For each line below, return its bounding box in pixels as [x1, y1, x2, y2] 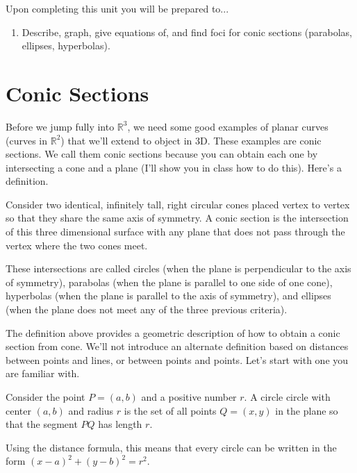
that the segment [6, 417, 78, 431]
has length [98, 417, 142, 431]
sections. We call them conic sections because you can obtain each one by [6, 147, 318, 161]
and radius [68, 403, 114, 417]
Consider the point [6, 390, 85, 404]
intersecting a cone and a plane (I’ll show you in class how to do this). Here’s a [6, 160, 342, 174]
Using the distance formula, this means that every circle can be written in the [6, 440, 337, 454]
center [6, 403, 31, 417]
